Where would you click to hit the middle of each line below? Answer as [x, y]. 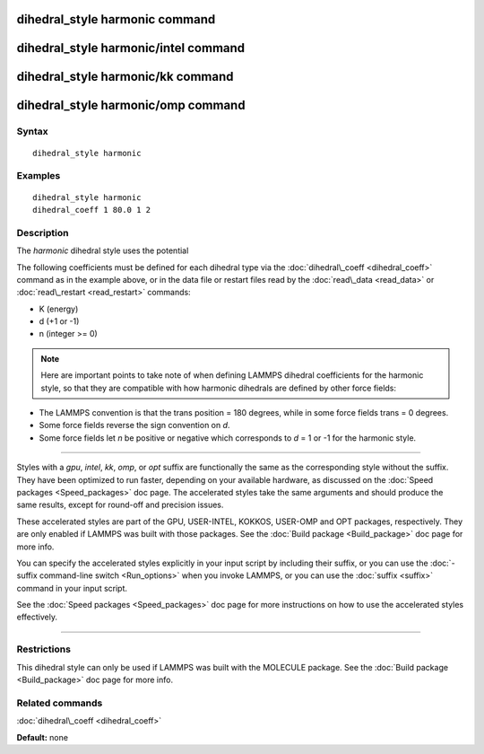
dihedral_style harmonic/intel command [131, 48]
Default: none [43, 737]
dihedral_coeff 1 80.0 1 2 [92, 210]
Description [43, 232]
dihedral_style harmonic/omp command [131, 105]
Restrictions [44, 649]
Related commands [60, 703]
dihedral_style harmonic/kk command [125, 77]
